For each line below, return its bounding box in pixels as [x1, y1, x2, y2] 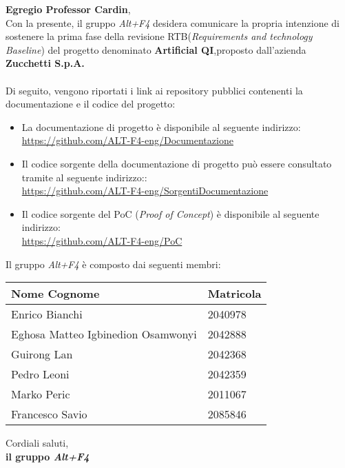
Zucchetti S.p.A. [6, 56, 85, 70]
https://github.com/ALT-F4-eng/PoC [21, 233, 182, 247]
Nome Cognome [11, 285, 100, 302]
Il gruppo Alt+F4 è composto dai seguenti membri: [6, 256, 221, 271]
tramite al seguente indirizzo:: [21, 170, 147, 184]
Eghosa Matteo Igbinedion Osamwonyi [11, 326, 197, 343]
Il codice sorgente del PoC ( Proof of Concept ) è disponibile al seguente [21, 206, 320, 221]
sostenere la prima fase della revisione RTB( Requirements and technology [6, 29, 313, 43]
